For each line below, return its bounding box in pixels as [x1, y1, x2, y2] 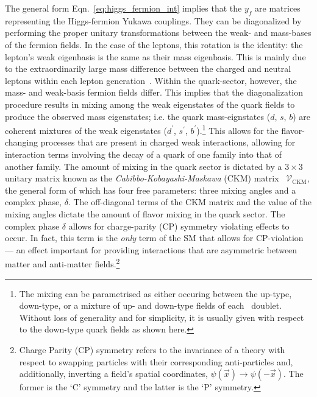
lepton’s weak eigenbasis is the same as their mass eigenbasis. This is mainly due [5, 50, 306, 63]
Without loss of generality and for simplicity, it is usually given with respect [19, 311, 304, 323]
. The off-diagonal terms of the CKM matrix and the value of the [68, 195, 312, 208]
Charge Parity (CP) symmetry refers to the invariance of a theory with [19, 343, 285, 356]
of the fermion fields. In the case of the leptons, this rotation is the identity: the [5, 38, 303, 51]
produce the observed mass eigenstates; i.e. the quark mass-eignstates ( [5, 110, 271, 122]
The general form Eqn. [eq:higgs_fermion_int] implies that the [5, 2, 242, 14]
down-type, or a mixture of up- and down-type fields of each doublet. [19, 299, 282, 312]
